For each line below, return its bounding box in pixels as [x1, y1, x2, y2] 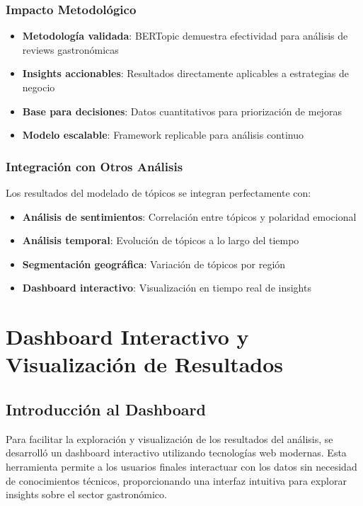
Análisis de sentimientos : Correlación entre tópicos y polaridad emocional [22, 209, 357, 224]
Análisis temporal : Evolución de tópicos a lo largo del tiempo [22, 233, 299, 248]
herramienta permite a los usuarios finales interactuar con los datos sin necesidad [6, 459, 357, 473]
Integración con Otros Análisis [6, 157, 183, 175]
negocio [22, 80, 55, 94]
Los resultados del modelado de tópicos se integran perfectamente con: [6, 185, 311, 200]
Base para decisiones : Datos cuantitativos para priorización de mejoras [22, 103, 342, 118]
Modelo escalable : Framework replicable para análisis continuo [22, 127, 304, 142]
